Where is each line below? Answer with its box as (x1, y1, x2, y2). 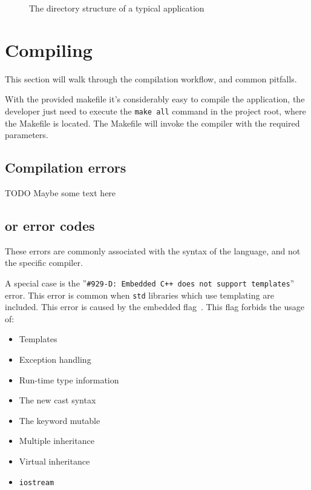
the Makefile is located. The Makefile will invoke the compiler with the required (5, 116, 300, 129)
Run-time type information (19, 373, 119, 386)
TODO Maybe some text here (5, 186, 116, 199)
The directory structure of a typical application (29, 2, 205, 14)
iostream (19, 478, 54, 487)
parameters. (5, 128, 48, 141)
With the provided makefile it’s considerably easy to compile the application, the (5, 93, 305, 105)
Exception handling (19, 353, 91, 366)
